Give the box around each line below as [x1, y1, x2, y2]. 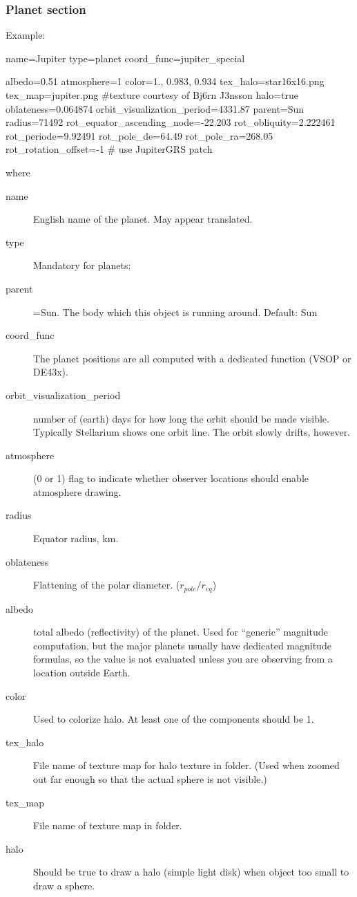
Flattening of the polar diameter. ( [33, 577, 180, 592]
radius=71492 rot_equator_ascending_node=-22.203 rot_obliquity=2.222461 [6, 115, 336, 129]
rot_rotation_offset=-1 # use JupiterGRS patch [6, 142, 213, 156]
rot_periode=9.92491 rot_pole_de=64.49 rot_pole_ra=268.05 [6, 128, 273, 142]
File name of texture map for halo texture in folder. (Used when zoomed [33, 758, 340, 773]
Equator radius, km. [33, 531, 119, 546]
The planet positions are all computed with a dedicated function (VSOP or [33, 351, 351, 365]
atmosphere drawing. [33, 484, 122, 499]
